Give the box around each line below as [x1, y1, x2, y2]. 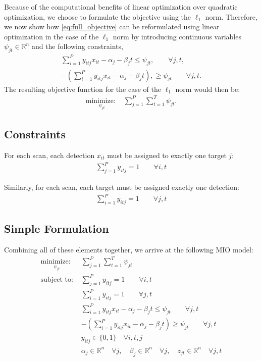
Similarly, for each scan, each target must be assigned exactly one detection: [4, 181, 239, 192]
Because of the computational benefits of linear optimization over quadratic [4, 2, 238, 12]
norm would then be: [175, 83, 240, 94]
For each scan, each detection [4, 150, 95, 161]
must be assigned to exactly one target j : [107, 150, 233, 161]
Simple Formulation [4, 221, 109, 236]
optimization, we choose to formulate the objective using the [4, 11, 191, 22]
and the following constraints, [31, 41, 123, 51]
